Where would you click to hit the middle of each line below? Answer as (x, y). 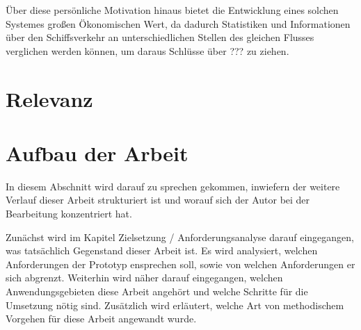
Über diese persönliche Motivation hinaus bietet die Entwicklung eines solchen (172, 10)
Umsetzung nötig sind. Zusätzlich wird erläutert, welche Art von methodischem (175, 305)
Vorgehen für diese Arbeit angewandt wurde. (101, 319)
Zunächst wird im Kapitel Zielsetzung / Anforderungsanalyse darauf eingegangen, (180, 237)
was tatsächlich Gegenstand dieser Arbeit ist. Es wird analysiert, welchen (162, 250)
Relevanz (49, 98)
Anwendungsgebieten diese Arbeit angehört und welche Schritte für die (157, 291)
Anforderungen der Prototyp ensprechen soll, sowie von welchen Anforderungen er (180, 264)
